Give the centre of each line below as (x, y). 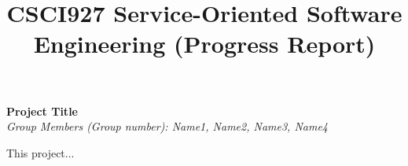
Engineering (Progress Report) (204, 44)
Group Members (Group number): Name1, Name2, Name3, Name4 (167, 126)
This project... (40, 152)
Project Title (42, 111)
